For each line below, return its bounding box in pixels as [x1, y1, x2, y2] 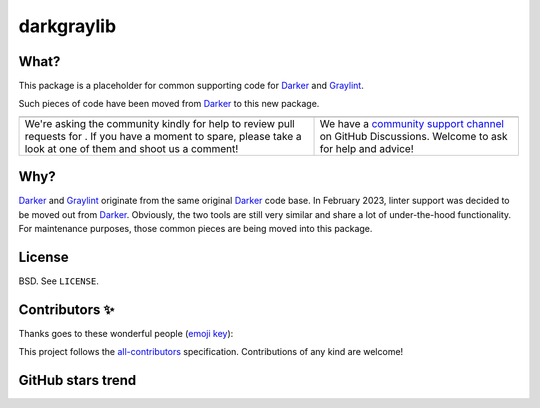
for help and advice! [319, 141, 414, 155]
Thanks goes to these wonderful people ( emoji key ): [18, 327, 234, 339]
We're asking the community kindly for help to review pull [24, 116, 295, 130]
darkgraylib [18, 15, 117, 37]
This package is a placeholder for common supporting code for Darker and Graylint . [18, 80, 364, 92]
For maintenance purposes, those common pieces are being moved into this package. [18, 223, 373, 235]
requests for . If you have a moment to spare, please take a [24, 129, 302, 143]
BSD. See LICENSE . [18, 275, 99, 287]
